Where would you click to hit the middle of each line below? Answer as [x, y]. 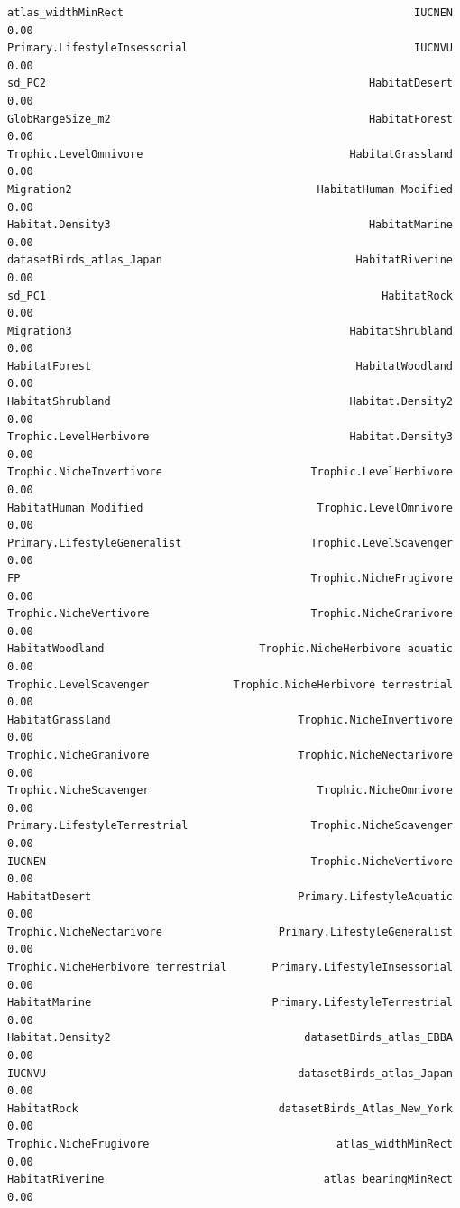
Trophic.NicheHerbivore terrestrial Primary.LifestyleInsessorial [230, 968]
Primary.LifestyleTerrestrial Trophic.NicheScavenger [230, 826]
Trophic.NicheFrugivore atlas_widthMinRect [230, 1144]
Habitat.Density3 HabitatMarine [230, 225]
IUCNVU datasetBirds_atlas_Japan [230, 1073]
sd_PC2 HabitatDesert [230, 83]
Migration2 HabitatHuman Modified [230, 189]
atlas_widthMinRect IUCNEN [230, 13]
